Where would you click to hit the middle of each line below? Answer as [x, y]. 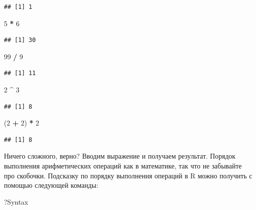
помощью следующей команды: [51, 185]
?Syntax [16, 201]
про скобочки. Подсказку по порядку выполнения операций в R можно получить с [128, 175]
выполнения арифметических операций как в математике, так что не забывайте [123, 165]
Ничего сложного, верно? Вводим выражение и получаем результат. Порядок [120, 156]
